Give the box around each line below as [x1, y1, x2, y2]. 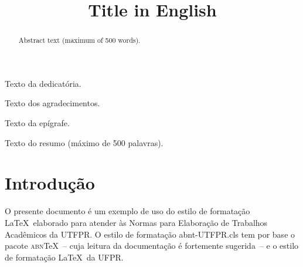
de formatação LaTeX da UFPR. [5, 251, 124, 263]
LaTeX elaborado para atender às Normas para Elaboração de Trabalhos [5, 216, 268, 228]
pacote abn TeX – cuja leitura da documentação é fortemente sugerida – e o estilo [5, 239, 299, 252]
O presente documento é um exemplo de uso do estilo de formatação [5, 205, 250, 217]
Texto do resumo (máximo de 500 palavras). [5, 136, 164, 148]
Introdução [5, 171, 95, 195]
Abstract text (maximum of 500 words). [18, 35, 141, 45]
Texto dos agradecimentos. [5, 97, 100, 109]
